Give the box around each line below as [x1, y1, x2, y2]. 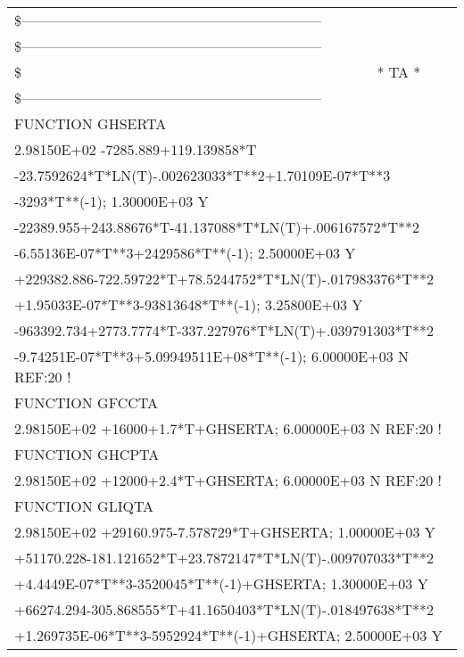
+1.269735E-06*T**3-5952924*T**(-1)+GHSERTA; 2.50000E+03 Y [14, 625, 443, 645]
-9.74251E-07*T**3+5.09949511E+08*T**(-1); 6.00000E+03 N [14, 346, 410, 366]
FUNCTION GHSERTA [14, 113, 167, 134]
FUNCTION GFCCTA [14, 392, 158, 413]
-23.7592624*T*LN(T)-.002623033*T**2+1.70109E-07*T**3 [14, 165, 391, 185]
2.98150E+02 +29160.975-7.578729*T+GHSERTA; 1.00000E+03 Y [14, 521, 435, 542]
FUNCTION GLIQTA [14, 496, 154, 516]
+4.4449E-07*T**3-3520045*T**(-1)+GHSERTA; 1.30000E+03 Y [14, 573, 428, 594]
